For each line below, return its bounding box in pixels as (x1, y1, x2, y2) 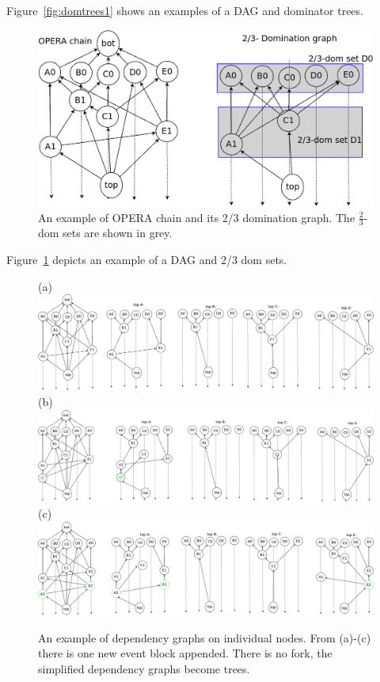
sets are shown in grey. (63, 224, 173, 241)
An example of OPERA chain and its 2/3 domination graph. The (38, 209, 355, 225)
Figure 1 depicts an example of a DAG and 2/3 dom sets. (6, 251, 287, 267)
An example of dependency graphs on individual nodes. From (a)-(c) (38, 629, 371, 646)
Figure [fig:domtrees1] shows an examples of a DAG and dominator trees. (6, 2, 363, 18)
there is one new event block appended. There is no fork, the (38, 645, 332, 661)
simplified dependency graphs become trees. (38, 660, 250, 676)
